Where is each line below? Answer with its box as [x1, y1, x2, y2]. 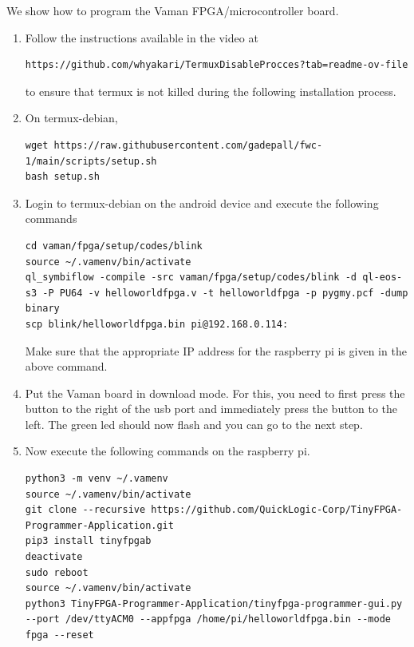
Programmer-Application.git [25, 519, 174, 531]
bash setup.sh [25, 171, 100, 183]
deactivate [25, 551, 83, 563]
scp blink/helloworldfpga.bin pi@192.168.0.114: [25, 318, 289, 330]
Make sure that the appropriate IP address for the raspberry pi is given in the [25, 342, 407, 359]
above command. [25, 358, 108, 375]
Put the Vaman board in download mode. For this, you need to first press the [25, 384, 405, 401]
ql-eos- [362, 272, 403, 284]
